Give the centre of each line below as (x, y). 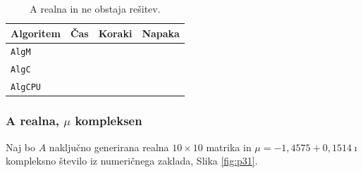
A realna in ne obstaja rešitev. (95, 8)
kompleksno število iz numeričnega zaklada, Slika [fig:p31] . (132, 161)
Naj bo (21, 147)
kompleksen (109, 121)
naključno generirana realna (109, 147)
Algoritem (36, 33)
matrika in (229, 147)
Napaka (161, 33)
